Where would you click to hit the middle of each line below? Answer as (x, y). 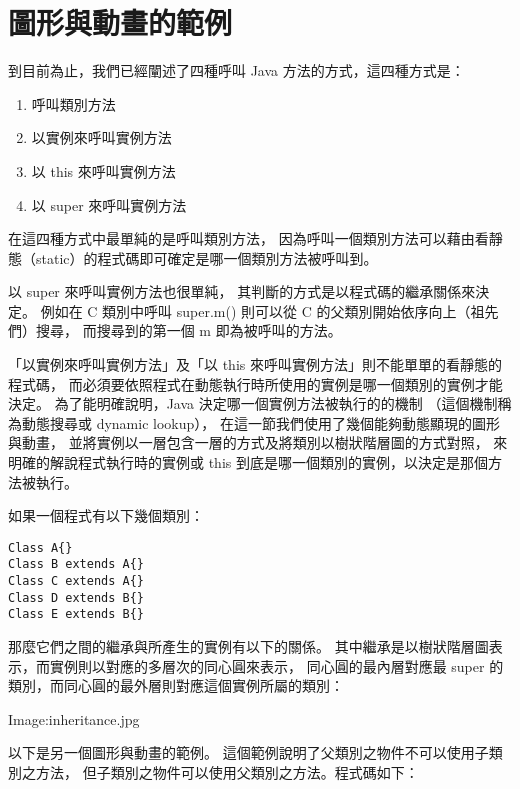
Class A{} (40, 547)
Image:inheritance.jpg (74, 718)
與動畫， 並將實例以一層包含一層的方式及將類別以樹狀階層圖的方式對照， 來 (258, 442)
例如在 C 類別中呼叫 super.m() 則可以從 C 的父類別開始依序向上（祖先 (269, 310)
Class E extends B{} (76, 614)
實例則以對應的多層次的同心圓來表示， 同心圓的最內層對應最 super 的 (276, 665)
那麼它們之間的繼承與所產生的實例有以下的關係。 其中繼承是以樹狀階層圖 (248, 646)
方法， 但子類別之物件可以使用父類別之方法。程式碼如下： (227, 772)
